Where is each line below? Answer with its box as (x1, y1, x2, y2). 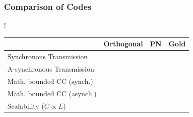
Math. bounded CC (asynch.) (7, 88, 97, 98)
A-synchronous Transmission (7, 64, 94, 74)
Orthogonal (103, 39, 143, 49)
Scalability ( (7, 100, 44, 111)
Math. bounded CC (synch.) (7, 76, 93, 86)
